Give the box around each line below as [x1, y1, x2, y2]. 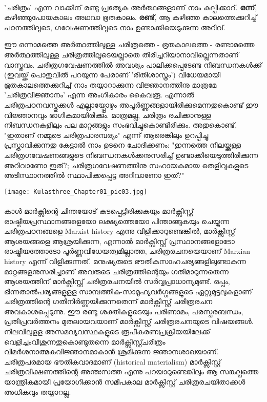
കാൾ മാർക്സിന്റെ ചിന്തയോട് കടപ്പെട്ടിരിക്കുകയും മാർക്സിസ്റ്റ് [4, 205, 194, 216]
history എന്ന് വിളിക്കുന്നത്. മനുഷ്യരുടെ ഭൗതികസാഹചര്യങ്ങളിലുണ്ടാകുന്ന [4, 255, 246, 266]
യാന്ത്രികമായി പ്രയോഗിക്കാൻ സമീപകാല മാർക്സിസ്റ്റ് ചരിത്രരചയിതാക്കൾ [4, 376, 245, 387]
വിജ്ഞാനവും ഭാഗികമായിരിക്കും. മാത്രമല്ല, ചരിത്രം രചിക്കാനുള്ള [4, 109, 211, 120]
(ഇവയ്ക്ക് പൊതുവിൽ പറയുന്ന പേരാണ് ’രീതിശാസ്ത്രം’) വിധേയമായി [4, 69, 221, 80]
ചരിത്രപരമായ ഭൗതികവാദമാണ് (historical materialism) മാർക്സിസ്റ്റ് [4, 356, 221, 367]
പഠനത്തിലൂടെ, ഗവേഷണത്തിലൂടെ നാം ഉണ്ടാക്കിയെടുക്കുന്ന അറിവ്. [4, 22, 226, 32]
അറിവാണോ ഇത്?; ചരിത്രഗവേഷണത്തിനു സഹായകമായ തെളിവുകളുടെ [4, 159, 249, 170]
